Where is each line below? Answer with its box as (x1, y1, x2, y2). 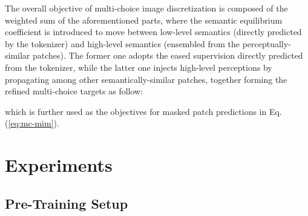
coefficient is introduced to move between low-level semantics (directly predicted (5, 25, 302, 38)
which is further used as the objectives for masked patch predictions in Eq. (5, 105, 282, 117)
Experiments (5, 152, 113, 177)
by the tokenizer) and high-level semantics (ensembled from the (5, 37, 240, 50)
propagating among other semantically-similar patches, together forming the (5, 73, 287, 85)
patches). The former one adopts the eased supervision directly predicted (33, 49, 303, 62)
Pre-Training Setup (5, 194, 128, 212)
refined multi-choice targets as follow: (5, 85, 143, 97)
